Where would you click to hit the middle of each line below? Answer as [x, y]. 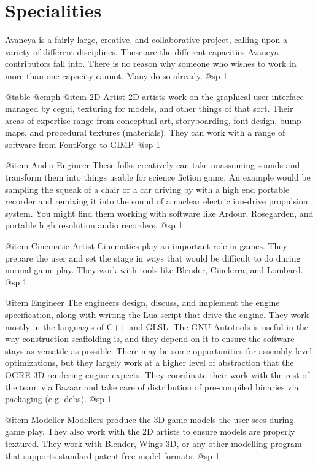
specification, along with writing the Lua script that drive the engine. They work [157, 314]
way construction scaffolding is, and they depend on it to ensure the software [150, 339]
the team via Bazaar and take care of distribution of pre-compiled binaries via [152, 386]
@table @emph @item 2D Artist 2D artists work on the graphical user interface [154, 96]
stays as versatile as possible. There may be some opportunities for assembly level [159, 350]
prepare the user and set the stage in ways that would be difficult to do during [153, 258]
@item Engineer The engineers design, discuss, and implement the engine [142, 302]
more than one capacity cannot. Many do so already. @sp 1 [116, 75]
